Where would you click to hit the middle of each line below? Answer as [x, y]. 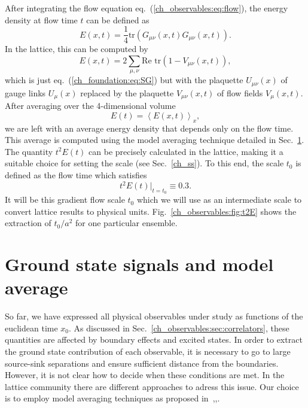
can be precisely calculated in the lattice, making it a [186, 151]
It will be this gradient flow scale [65, 200]
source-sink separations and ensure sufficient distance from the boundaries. [142, 363]
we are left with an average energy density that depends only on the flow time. [149, 128]
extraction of [28, 223]
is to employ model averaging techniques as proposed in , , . [112, 398]
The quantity [29, 151]
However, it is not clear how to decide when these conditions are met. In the [145, 375]
